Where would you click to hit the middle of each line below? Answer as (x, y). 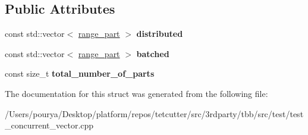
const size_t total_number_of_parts (80, 73)
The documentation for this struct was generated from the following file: (136, 93)
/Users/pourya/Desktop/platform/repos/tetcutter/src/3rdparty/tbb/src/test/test (154, 113)
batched (153, 53)
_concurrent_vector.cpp (49, 125)
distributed (160, 34)
